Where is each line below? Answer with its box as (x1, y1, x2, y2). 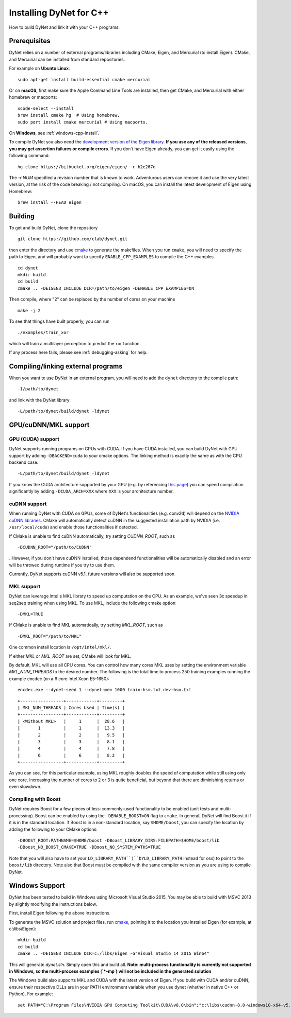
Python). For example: (9, 991, 53, 997)
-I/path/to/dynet (17, 386, 59, 392)
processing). (9, 812, 34, 819)
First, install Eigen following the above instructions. (9, 910, 111, 916)
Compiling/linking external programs (9, 362, 123, 370)
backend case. (9, 459, 39, 465)
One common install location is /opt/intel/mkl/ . (9, 644, 112, 650)
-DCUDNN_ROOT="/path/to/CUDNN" (17, 544, 92, 550)
